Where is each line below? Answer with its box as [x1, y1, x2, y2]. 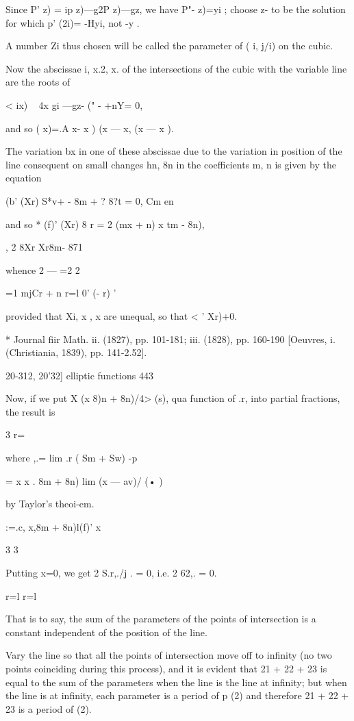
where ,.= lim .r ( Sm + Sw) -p [5, 451, 138, 465]
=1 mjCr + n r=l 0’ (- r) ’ [5, 286, 116, 300]
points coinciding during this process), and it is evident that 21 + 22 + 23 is [5, 661, 327, 675]
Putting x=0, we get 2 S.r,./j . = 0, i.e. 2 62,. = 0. [5, 566, 217, 580]
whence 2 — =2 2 [5, 262, 80, 277]
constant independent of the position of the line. [5, 624, 207, 639]
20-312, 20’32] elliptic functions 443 [5, 368, 153, 382]
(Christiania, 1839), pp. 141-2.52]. [5, 345, 147, 359]
